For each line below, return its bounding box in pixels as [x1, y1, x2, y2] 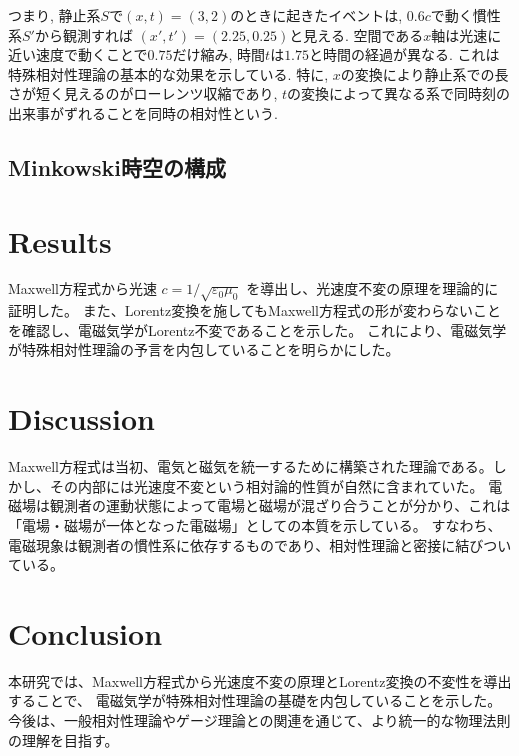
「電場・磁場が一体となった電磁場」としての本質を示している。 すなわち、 [8, 514, 502, 535]
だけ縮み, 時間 [172, 44, 266, 65]
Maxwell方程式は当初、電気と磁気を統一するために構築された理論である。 [8, 456, 493, 477]
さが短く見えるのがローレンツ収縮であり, [8, 83, 278, 104]
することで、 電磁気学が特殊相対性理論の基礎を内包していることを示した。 [8, 690, 502, 711]
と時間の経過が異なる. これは [309, 44, 500, 65]
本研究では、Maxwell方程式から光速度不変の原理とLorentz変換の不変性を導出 [8, 670, 512, 691]
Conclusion [8, 612, 163, 653]
